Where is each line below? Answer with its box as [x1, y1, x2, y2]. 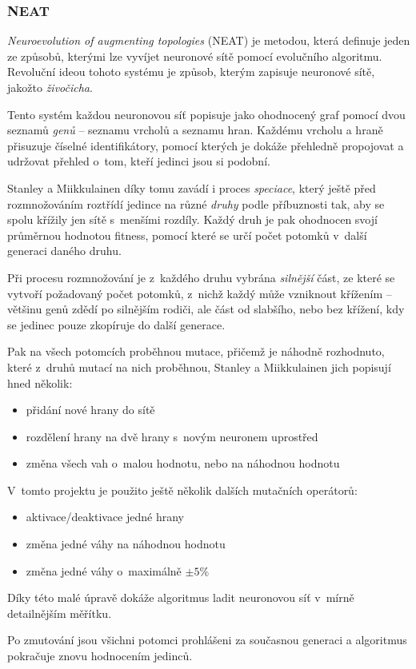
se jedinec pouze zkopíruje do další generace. [7, 316, 226, 333]
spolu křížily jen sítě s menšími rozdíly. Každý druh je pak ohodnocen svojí [7, 211, 378, 228]
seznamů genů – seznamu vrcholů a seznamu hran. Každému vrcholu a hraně [7, 121, 383, 138]
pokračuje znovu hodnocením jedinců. [7, 647, 193, 664]
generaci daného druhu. [7, 242, 122, 259]
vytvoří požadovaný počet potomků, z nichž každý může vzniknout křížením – [7, 285, 392, 301]
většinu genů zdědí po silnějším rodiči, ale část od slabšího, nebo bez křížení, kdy [7, 301, 405, 317]
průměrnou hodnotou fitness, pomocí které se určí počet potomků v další [7, 226, 367, 243]
